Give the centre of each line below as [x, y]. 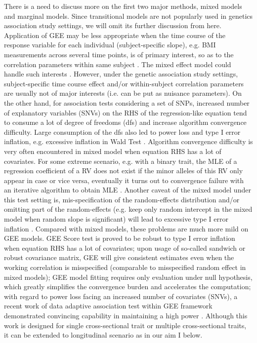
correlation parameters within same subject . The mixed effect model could [118, 64]
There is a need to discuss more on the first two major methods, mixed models [123, 6]
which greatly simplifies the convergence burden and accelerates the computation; [128, 286]
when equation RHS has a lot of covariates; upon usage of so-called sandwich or [125, 248]
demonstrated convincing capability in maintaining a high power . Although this [126, 315]
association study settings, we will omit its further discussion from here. [113, 25]
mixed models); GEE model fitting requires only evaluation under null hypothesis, [128, 277]
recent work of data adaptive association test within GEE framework [108, 306]
